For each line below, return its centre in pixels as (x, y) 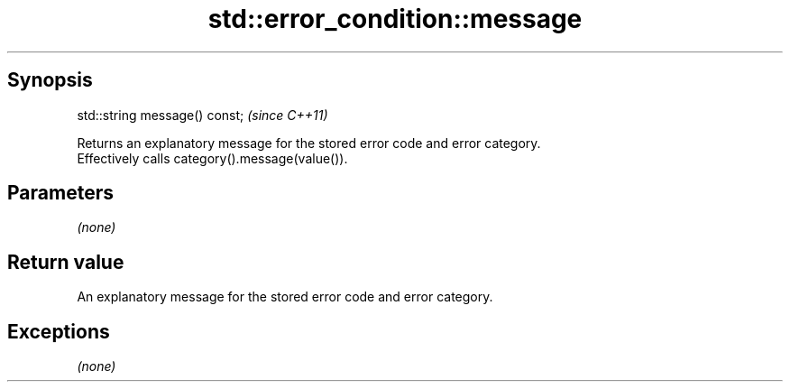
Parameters (60, 193)
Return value (66, 262)
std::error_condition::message (395, 19)
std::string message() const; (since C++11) (202, 115)
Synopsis (50, 80)
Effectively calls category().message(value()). (212, 158)
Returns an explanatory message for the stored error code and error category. (309, 143)
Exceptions (59, 331)
